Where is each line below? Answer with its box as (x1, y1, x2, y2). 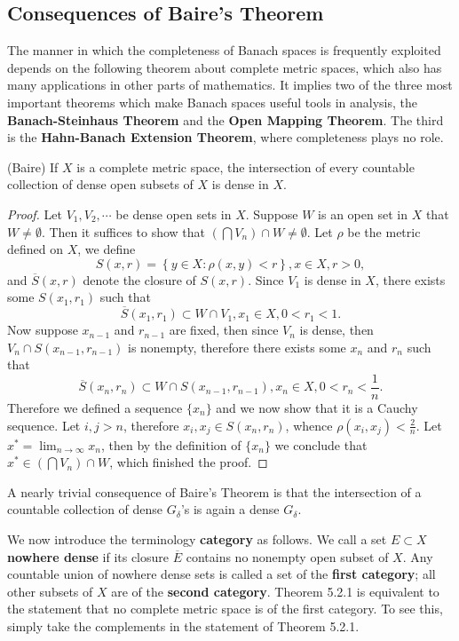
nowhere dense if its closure (7, 547, 170, 566)
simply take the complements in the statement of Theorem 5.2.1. (7, 616, 360, 635)
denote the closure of (83, 270, 196, 289)
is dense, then (299, 320, 374, 339)
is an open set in (318, 204, 408, 223)
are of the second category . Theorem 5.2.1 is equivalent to (111, 582, 439, 600)
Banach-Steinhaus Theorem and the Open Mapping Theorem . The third (7, 110, 444, 129)
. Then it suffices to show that (41, 222, 206, 241)
